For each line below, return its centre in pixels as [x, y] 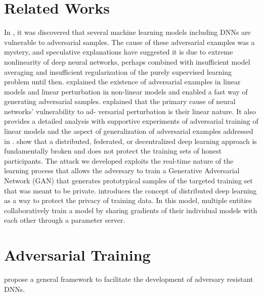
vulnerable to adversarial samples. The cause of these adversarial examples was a [129, 42]
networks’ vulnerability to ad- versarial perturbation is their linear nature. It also [130, 111]
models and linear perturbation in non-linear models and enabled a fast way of [126, 91]
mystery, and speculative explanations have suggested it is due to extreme [119, 52]
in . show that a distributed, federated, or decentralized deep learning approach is [130, 141]
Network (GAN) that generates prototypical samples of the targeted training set [128, 181]
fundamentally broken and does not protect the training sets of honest [113, 151]
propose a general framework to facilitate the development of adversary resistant [129, 279]
